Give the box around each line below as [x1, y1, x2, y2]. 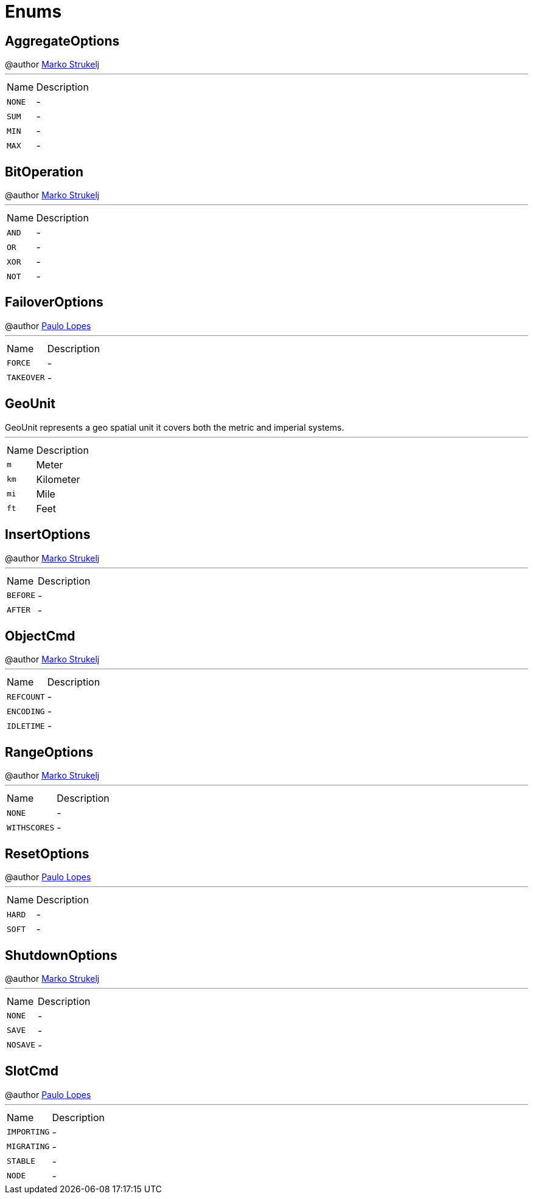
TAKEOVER [7, 373, 45, 383]
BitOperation [5, 164, 83, 179]
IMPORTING [7, 1127, 50, 1137]
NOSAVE [7, 1040, 35, 1050]
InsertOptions [5, 527, 91, 543]
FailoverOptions [5, 294, 103, 310]
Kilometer [36, 473, 80, 485]
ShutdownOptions [5, 947, 117, 963]
